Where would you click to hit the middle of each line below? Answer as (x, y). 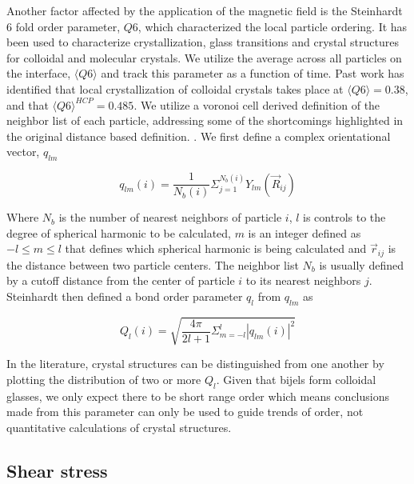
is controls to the (344, 217)
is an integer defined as (305, 232)
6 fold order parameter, (64, 26)
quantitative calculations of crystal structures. (119, 427)
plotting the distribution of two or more (104, 379)
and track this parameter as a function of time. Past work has (253, 73)
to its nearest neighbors (303, 280)
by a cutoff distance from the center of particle (121, 280)
